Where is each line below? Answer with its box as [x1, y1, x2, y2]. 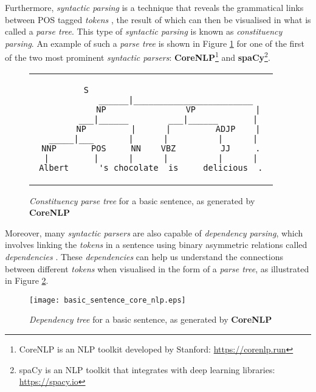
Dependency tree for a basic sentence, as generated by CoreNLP [29, 313, 272, 326]
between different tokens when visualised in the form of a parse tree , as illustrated [5, 262, 309, 275]
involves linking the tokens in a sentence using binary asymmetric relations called [5, 238, 307, 251]
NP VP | [96, 104, 261, 114]
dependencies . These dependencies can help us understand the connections [5, 250, 284, 263]
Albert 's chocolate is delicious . [39, 162, 263, 173]
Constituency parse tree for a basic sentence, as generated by [29, 194, 255, 207]
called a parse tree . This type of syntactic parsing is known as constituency [5, 25, 283, 38]
